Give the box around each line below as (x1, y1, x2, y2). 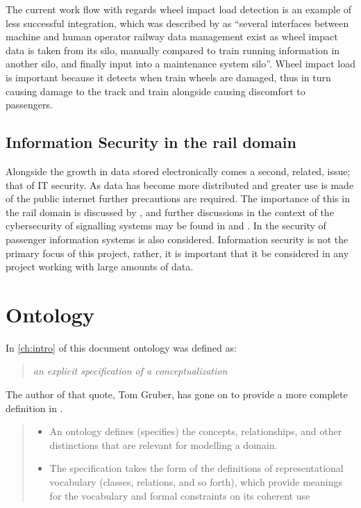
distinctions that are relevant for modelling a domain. (49, 437, 278, 452)
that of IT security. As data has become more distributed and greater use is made (6, 177, 354, 192)
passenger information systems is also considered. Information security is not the (6, 231, 349, 246)
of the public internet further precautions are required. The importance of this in (6, 191, 350, 206)
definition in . (6, 400, 63, 415)
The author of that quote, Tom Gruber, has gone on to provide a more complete (6, 387, 348, 402)
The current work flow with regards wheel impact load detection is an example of (6, 2, 352, 16)
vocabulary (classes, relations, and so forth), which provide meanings (49, 474, 343, 489)
